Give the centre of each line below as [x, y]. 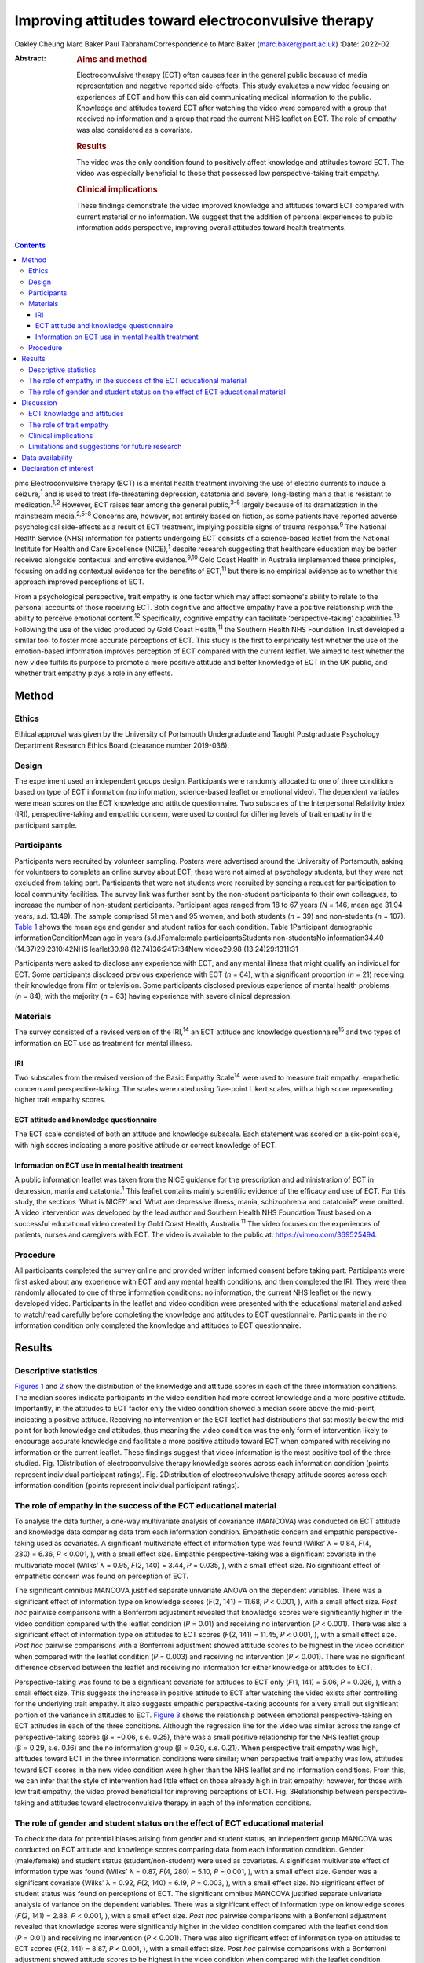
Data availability [47, 457]
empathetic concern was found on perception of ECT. [101, 1576]
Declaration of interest [58, 469]
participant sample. [46, 825]
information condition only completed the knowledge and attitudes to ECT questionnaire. [158, 1325]
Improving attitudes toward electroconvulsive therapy [194, 20]
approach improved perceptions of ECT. [79, 582]
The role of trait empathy [69, 425]
